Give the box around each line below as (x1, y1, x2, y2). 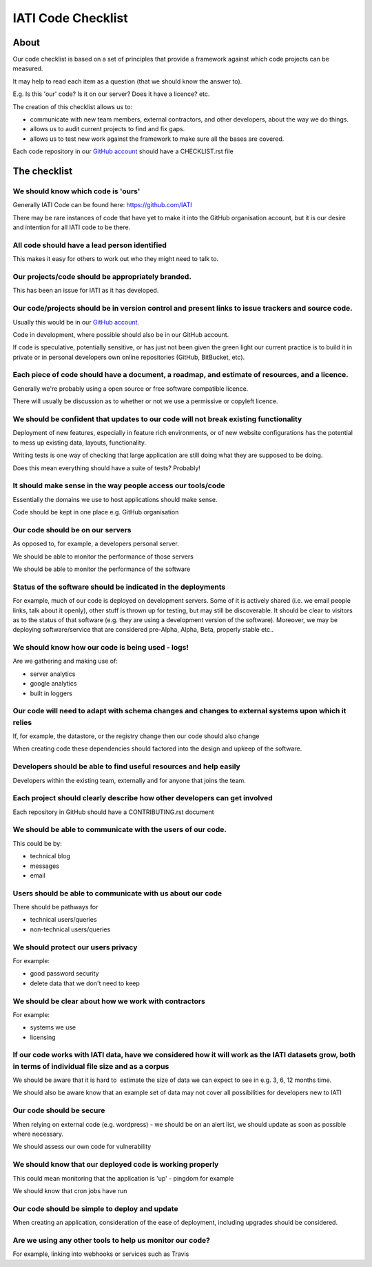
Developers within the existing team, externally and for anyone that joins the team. (12, 776, 246, 784)
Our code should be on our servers (12, 525, 132, 534)
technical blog (30, 852, 70, 860)
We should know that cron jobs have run (12, 1186, 127, 1195)
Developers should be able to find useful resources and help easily (12, 762, 240, 771)
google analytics (30, 679, 77, 688)
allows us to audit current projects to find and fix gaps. (30, 125, 185, 133)
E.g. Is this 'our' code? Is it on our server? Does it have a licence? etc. (12, 90, 210, 98)
